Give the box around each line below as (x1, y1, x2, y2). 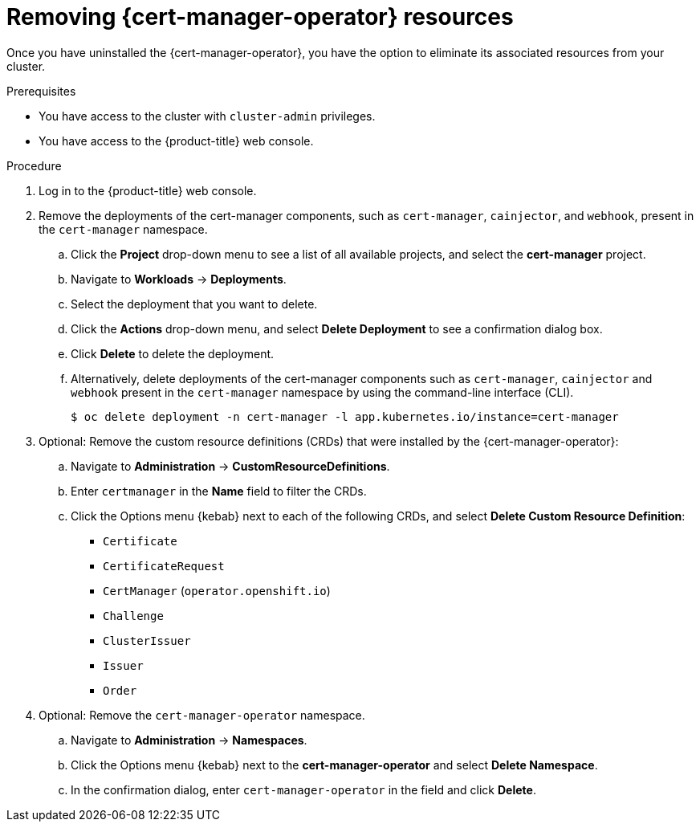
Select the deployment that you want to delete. (71, 296, 318, 311)
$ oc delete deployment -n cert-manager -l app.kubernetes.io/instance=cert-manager (71, 410, 619, 423)
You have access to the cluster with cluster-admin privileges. (39, 108, 376, 123)
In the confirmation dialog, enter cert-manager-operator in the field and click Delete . (71, 782, 536, 797)
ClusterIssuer (103, 634, 191, 647)
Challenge (103, 609, 164, 622)
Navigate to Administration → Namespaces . (71, 732, 307, 747)
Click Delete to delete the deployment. (71, 346, 275, 361)
